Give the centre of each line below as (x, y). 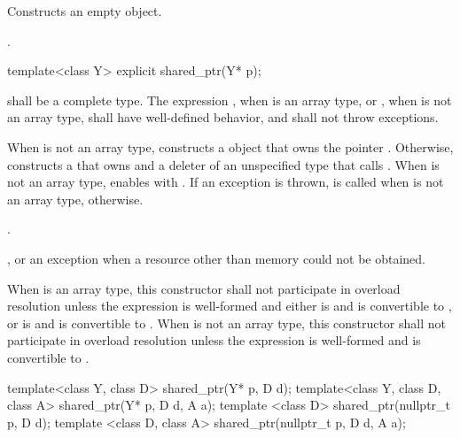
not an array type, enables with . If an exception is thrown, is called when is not (226, 182)
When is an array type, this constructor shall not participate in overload (204, 288)
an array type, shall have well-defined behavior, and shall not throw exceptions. (223, 117)
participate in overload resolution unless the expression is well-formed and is (214, 340)
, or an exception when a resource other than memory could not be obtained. (216, 258)
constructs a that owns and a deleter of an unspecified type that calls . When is (223, 164)
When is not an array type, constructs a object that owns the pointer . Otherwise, (230, 146)
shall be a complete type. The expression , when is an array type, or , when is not (230, 100)
